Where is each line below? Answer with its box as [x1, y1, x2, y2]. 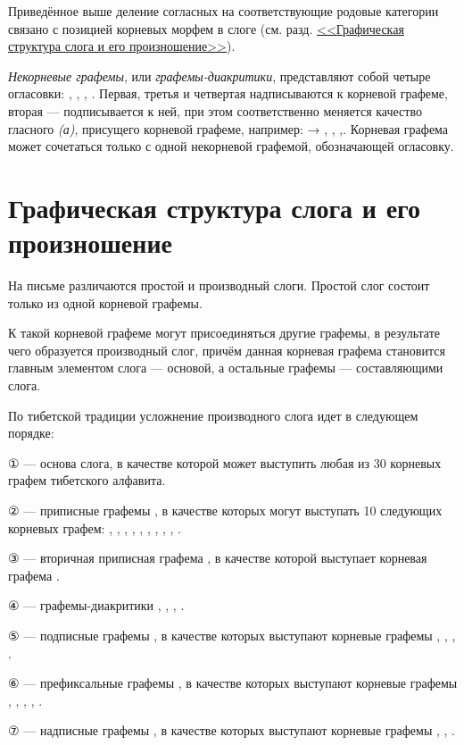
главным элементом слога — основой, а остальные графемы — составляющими [8, 358, 443, 377]
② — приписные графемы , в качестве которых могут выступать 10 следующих [8, 501, 443, 519]
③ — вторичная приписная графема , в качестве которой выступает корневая [8, 548, 427, 567]
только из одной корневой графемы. [8, 293, 203, 312]
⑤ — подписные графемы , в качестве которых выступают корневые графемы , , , [8, 625, 456, 644]
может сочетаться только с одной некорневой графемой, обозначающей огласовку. [8, 137, 454, 155]
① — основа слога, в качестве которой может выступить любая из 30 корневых [8, 453, 442, 472]
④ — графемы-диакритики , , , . [8, 596, 185, 615]
